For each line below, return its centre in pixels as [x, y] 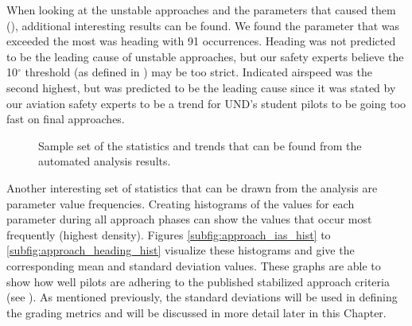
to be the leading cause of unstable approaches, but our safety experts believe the [205, 56]
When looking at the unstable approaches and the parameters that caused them [201, 10]
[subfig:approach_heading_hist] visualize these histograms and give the [181, 250]
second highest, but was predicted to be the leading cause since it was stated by [201, 87]
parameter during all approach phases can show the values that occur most [189, 219]
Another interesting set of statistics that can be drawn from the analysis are [192, 187]
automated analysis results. [105, 161]
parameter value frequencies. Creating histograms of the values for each [181, 203]
